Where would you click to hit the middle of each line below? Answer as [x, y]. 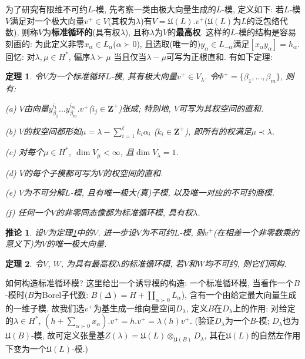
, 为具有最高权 [88, 263]
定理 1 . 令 [24, 76]
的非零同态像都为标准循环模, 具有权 [124, 212]
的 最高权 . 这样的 [199, 32]
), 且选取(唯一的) [169, 43]
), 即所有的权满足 [218, 131]
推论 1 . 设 [24, 232]
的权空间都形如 [53, 131]
